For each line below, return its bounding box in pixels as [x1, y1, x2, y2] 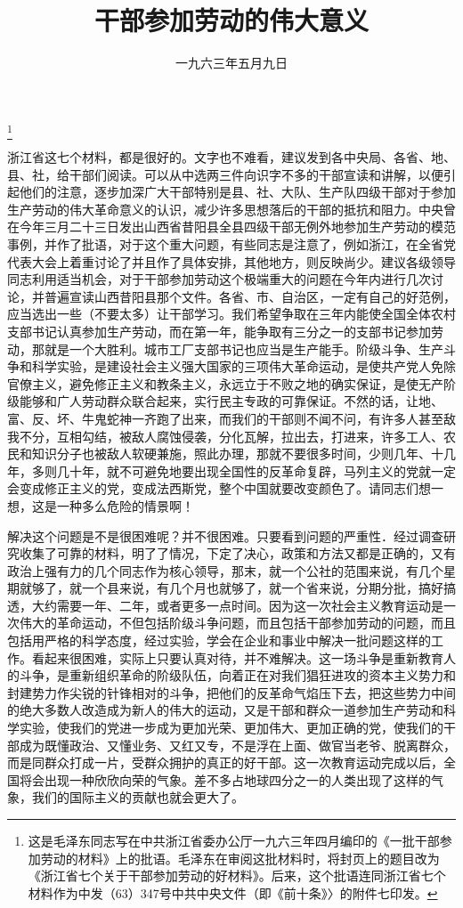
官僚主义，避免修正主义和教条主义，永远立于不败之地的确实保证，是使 [7, 374, 418, 393]
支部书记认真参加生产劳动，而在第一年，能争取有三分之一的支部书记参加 [7, 321, 431, 340]
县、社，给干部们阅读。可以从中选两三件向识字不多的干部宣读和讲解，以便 [7, 165, 443, 183]
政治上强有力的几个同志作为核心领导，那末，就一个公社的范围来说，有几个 [7, 561, 443, 580]
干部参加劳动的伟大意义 [93, 2, 369, 38]
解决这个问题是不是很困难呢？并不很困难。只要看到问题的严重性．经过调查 [7, 526, 443, 545]
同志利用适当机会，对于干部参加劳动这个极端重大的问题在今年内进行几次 [7, 270, 431, 288]
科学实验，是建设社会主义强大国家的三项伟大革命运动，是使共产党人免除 [31, 357, 456, 376]
